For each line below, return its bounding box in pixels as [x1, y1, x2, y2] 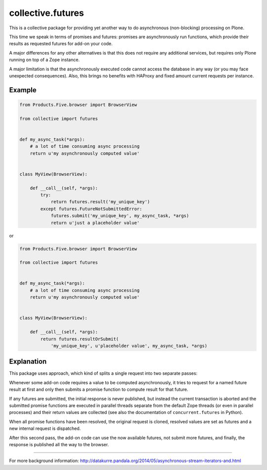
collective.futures [9, 7, 84, 18]
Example [9, 86, 37, 94]
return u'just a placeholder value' [50, 220, 140, 226]
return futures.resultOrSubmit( [40, 336, 119, 342]
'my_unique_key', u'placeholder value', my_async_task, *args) [50, 343, 208, 349]
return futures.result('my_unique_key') [50, 199, 150, 205]
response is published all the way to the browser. [9, 441, 109, 447]
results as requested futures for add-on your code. [9, 41, 113, 47]
